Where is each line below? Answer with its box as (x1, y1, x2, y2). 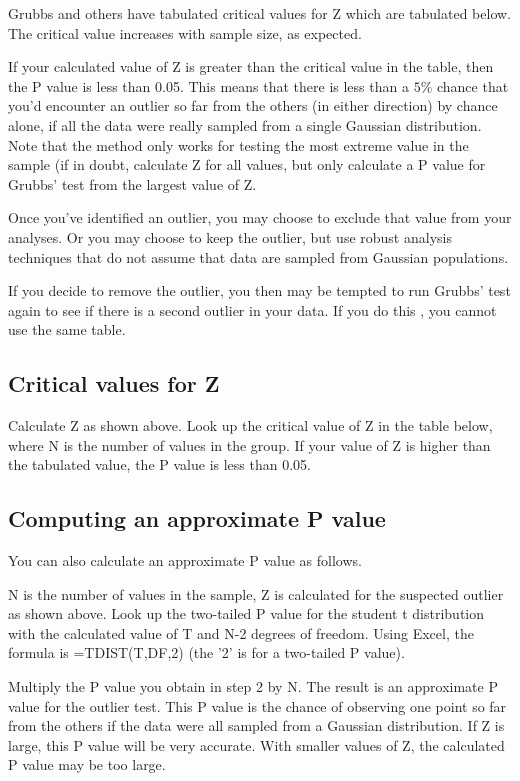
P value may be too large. (8, 754, 166, 775)
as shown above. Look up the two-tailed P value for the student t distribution (8, 603, 485, 624)
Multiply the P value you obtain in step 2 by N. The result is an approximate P (8, 676, 498, 697)
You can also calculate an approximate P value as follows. (8, 550, 362, 571)
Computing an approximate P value (8, 503, 386, 534)
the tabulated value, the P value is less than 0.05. (8, 454, 311, 475)
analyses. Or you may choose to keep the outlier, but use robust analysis (8, 226, 452, 247)
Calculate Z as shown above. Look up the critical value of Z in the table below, (8, 415, 493, 436)
